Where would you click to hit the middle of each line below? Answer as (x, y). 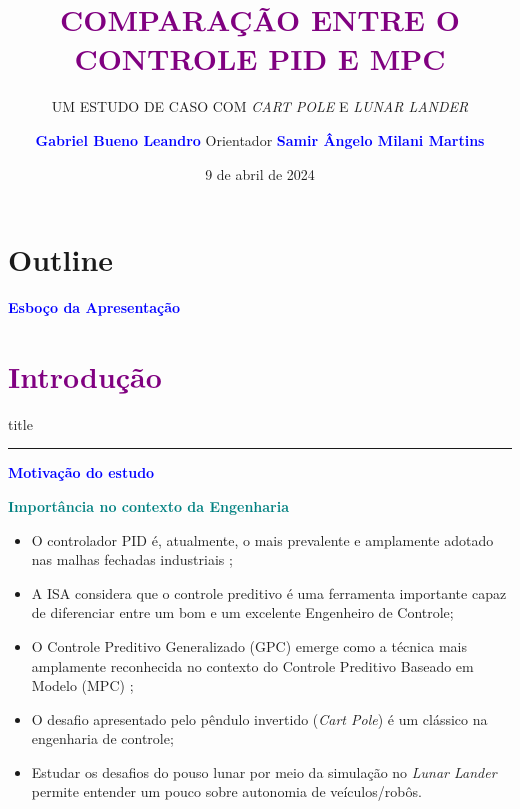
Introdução (85, 375)
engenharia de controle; (102, 738)
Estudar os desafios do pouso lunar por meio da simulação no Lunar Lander (264, 771)
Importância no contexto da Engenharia (149, 505)
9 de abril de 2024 (260, 173)
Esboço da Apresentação (94, 307)
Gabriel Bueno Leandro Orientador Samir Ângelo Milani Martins (260, 139)
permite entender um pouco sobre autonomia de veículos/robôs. (226, 791)
